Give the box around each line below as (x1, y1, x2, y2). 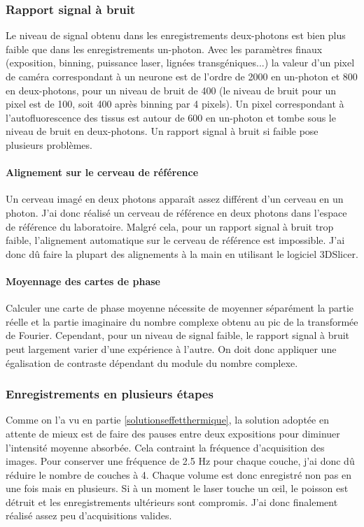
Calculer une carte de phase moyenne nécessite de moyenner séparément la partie (6, 301, 354, 315)
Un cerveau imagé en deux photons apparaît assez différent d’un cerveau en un (6, 192, 344, 206)
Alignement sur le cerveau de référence (6, 165, 199, 180)
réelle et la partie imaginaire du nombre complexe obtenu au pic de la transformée (6, 314, 358, 329)
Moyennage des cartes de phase (6, 273, 160, 288)
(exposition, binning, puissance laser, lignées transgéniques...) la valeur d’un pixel (6, 55, 355, 70)
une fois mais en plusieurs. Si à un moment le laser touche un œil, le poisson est (6, 481, 349, 496)
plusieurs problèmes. (6, 137, 92, 152)
